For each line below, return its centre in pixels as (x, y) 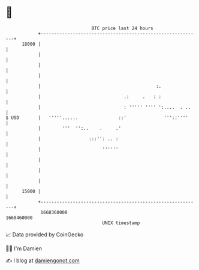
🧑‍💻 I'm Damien (24, 248)
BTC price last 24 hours (122, 28)
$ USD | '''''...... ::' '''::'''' (97, 118)
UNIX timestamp (121, 223)
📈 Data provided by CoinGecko (45, 235)
